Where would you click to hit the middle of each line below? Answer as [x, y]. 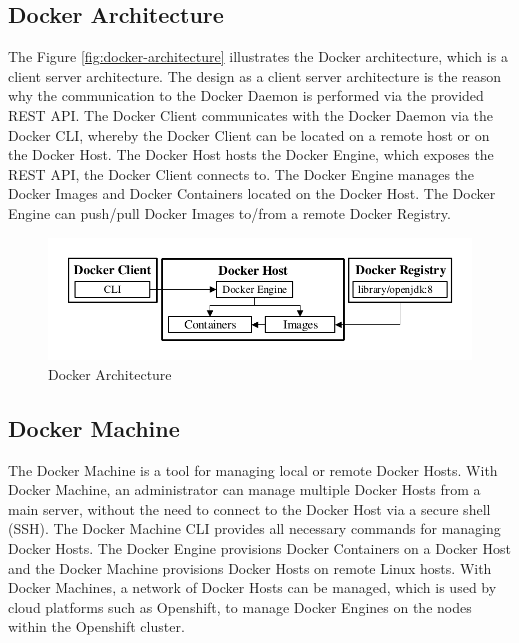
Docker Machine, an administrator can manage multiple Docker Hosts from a [244, 489]
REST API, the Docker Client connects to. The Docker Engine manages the [241, 173]
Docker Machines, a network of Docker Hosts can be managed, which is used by [252, 587]
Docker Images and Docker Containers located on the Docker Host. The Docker [252, 193]
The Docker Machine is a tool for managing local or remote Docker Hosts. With [253, 469]
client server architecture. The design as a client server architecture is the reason [255, 75]
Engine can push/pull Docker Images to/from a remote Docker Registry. [229, 212]
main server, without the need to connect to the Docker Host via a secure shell [249, 508]
